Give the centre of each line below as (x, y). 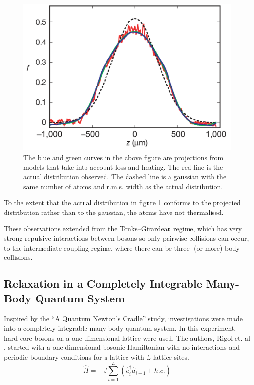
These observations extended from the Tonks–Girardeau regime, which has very (123, 228)
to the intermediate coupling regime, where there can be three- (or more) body (122, 247)
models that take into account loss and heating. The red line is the (123, 167)
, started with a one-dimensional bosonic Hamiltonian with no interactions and (122, 347)
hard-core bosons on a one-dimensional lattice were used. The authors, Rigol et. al (127, 337)
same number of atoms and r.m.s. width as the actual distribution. (123, 186)
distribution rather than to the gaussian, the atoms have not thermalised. (114, 212)
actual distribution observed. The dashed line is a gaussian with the (125, 176)
